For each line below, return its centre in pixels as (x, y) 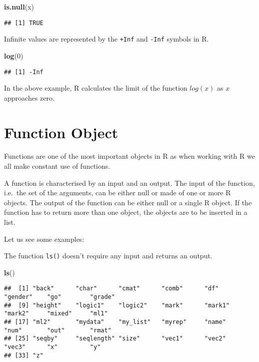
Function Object (61, 132)
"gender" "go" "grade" (59, 297)
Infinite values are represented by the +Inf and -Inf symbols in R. (106, 39)
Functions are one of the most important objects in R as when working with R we (129, 156)
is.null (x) (19, 7)
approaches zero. (29, 97)
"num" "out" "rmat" (58, 330)
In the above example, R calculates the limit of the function (96, 88)
